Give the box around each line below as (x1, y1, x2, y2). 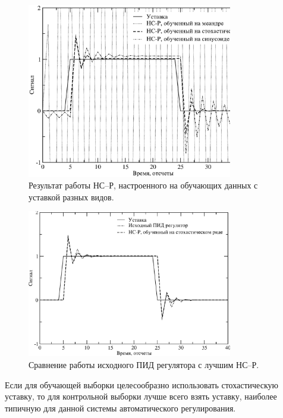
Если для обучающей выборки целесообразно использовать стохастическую (5, 378, 278, 391)
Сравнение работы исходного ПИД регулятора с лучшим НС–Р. (29, 358, 259, 370)
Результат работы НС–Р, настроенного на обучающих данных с (29, 179, 258, 191)
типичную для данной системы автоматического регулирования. (5, 401, 236, 414)
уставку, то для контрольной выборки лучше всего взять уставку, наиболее (5, 390, 277, 403)
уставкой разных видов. (29, 190, 114, 203)
